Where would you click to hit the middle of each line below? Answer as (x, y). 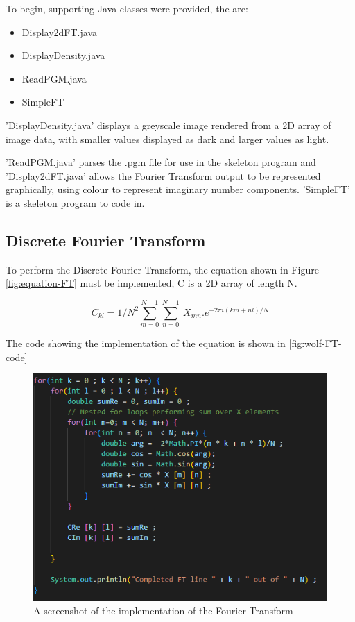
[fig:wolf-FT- (315, 343)
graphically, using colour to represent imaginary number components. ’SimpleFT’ (178, 189)
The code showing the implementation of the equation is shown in (146, 343)
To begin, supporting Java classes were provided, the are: (127, 8)
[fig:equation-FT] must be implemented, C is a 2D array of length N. (151, 283)
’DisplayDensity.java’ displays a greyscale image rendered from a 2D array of (168, 125)
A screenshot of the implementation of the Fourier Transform (163, 611)
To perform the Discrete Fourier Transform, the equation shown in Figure (162, 269)
